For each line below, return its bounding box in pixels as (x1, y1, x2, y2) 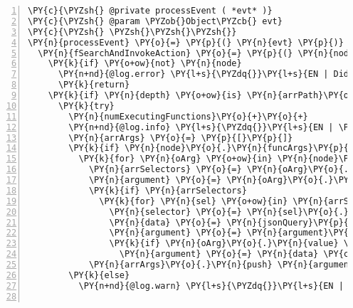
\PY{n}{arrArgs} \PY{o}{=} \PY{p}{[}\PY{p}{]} (68, 132, 293, 143)
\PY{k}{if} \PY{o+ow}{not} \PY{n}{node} (48, 58, 242, 69)
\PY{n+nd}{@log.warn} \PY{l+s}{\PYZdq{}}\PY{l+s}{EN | (78, 280, 344, 291)
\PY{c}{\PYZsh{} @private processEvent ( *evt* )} (28, 6, 273, 16)
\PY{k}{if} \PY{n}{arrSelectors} (88, 185, 247, 196)
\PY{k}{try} (58, 100, 115, 111)
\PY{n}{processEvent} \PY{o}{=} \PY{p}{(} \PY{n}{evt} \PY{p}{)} (28, 37, 344, 48)
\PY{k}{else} (68, 270, 130, 280)
